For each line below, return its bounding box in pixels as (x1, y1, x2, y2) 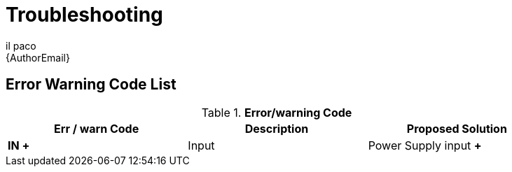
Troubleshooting (6, 3, 163, 27)
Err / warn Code (54, 121, 139, 136)
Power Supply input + (368, 138, 482, 152)
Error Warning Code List (6, 76, 177, 94)
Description (244, 121, 309, 136)
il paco (6, 39, 36, 52)
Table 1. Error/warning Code (201, 105, 352, 120)
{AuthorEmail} (6, 51, 70, 64)
